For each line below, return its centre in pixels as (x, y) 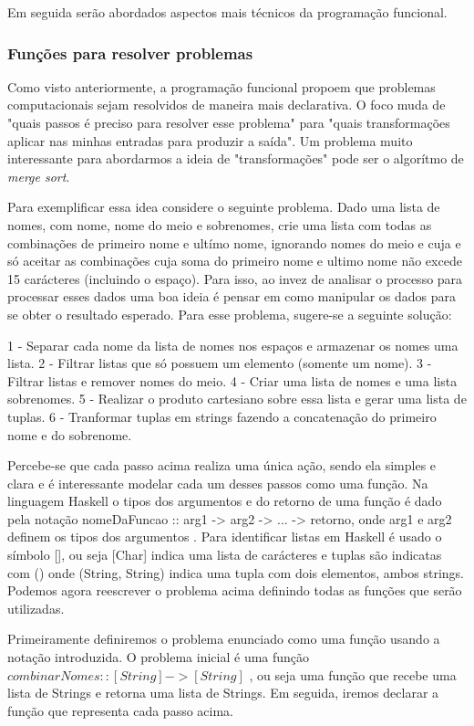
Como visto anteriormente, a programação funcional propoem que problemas (222, 86)
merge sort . (39, 176)
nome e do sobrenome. (70, 434)
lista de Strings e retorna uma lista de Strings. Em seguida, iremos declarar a (223, 693)
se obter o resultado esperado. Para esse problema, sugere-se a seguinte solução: (230, 314)
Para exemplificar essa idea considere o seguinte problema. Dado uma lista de (224, 207)
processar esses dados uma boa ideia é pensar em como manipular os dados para (232, 296)
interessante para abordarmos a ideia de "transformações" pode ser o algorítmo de (236, 158)
